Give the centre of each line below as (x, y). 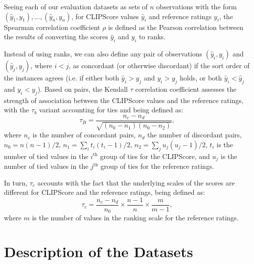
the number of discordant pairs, (194, 135)
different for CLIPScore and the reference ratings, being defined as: (104, 192)
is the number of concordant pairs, (84, 135)
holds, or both (201, 77)
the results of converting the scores (56, 37)
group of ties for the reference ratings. (157, 166)
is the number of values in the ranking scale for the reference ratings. (135, 218)
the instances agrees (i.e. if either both (62, 77)
